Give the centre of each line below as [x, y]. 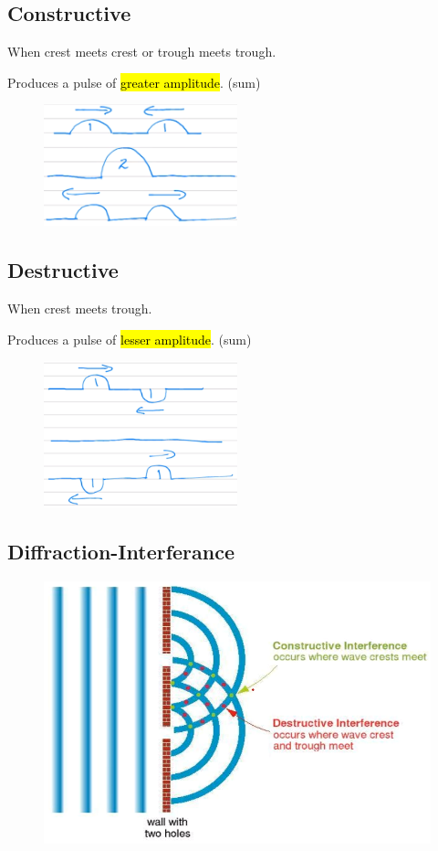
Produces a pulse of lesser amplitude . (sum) [130, 339]
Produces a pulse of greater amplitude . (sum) [134, 82]
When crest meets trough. [80, 308]
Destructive [63, 270]
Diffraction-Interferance [121, 551]
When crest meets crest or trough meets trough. [142, 52]
